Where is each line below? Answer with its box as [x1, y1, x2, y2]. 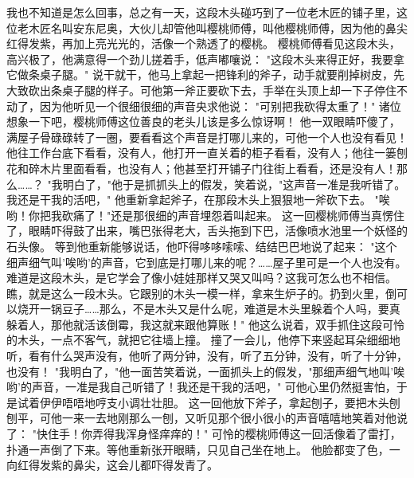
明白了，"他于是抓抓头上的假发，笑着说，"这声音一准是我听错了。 [62, 175, 406, 192]
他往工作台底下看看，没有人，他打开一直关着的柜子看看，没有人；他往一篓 [6, 144, 396, 161]
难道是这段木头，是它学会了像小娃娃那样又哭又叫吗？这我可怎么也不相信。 [6, 269, 396, 286]
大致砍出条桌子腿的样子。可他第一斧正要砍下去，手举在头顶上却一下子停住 [6, 81, 396, 98]
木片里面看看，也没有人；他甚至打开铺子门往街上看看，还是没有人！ [39, 159, 396, 176]
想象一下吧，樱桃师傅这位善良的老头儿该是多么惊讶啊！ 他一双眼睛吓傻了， [6, 113, 400, 130]
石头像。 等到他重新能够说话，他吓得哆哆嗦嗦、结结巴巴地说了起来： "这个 [6, 237, 397, 254]
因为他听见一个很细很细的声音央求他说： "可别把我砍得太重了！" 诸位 [39, 97, 401, 114]
